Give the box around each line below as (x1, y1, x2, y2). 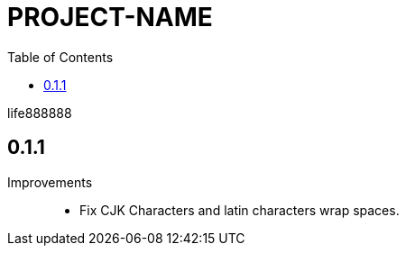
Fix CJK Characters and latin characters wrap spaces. (79, 202, 400, 218)
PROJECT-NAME (7, 2, 213, 32)
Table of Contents (7, 49, 114, 65)
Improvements (7, 174, 93, 190)
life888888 (7, 104, 72, 121)
